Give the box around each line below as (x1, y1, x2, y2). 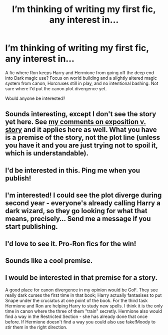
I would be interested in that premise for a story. (5, 273, 157, 282)
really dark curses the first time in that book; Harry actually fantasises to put (5, 292, 162, 298)
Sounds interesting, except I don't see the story (5, 110, 156, 118)
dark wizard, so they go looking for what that (5, 207, 147, 215)
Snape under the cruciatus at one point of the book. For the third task (5, 297, 148, 303)
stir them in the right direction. (5, 324, 67, 330)
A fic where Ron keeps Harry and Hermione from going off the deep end (5, 69, 154, 76)
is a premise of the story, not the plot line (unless (5, 133, 160, 142)
